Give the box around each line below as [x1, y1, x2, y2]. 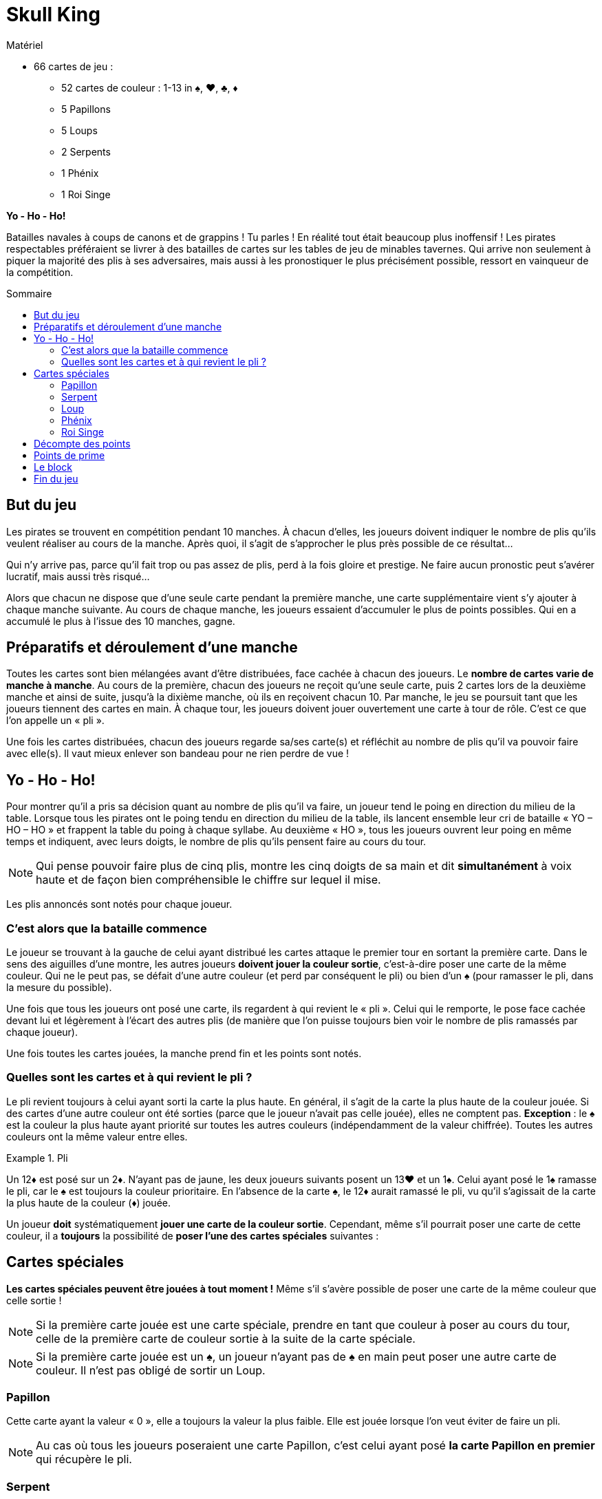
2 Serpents [61, 145, 111, 158]
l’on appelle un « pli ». [6, 714, 105, 727]
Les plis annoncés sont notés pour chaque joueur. [6, 898, 233, 911]
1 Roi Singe [61, 188, 111, 200]
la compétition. [6, 266, 74, 278]
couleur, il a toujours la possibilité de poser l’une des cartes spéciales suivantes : [6, 1229, 379, 1242]
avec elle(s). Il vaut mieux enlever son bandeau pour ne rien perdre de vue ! [6, 747, 350, 760]
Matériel [6, 39, 43, 51]
